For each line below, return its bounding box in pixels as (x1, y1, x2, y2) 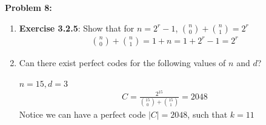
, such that (187, 108, 228, 121)
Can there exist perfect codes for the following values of (19, 56, 226, 69)
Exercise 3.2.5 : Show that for (19, 21, 135, 34)
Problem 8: (5, 1, 52, 13)
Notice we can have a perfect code (19, 108, 146, 121)
